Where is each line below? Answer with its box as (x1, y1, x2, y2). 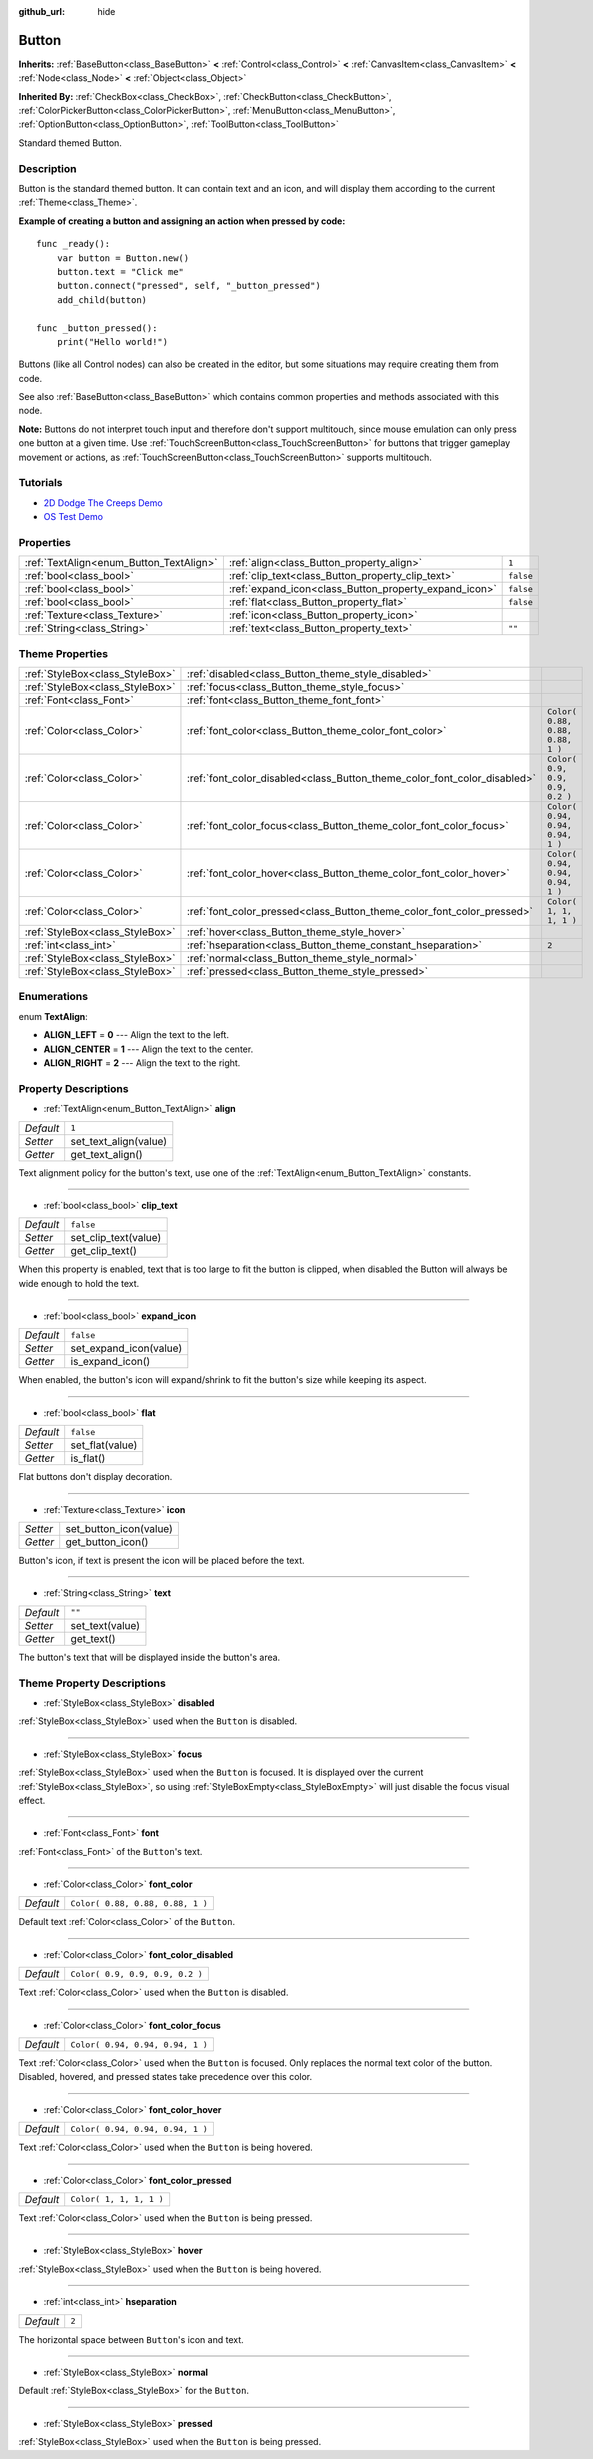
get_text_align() (70, 1147, 144, 1161)
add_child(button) (56, 294, 148, 305)
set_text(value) (70, 1618, 140, 1632)
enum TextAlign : (18, 1010, 89, 1022)
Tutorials (18, 476, 64, 490)
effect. (18, 1794, 46, 1806)
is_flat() (70, 1451, 106, 1465)
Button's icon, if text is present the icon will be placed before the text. (18, 1555, 305, 1567)
